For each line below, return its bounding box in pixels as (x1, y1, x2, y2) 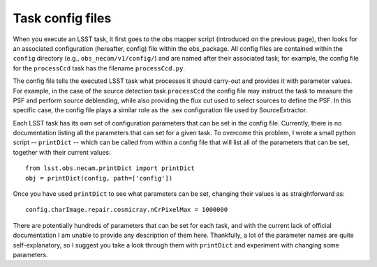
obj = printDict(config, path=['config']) (25, 174, 173, 182)
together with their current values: (13, 148, 111, 156)
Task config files (13, 10, 112, 26)
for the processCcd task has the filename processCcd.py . (13, 63, 185, 73)
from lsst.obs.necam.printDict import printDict (25, 165, 195, 172)
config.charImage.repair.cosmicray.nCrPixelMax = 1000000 (25, 206, 228, 214)
